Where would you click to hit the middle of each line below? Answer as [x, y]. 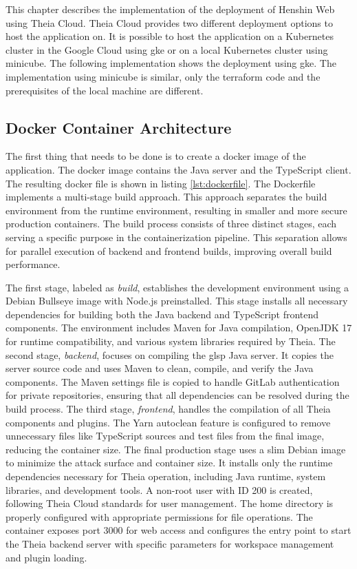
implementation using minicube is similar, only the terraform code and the [163, 76]
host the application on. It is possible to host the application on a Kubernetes [170, 36]
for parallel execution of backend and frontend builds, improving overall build [169, 250]
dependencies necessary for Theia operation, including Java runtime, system [166, 476]
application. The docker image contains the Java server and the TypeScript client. [178, 169]
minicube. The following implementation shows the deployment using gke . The [171, 63]
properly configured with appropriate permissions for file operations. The [159, 516]
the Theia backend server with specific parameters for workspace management [170, 543]
